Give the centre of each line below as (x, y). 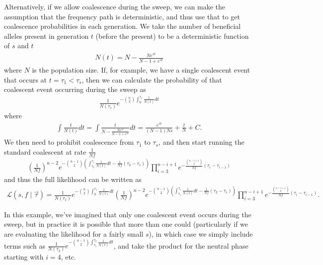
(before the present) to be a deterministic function (172, 36)
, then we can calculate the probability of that (152, 79)
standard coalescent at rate (45, 151)
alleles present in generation (46, 36)
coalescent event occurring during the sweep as (75, 89)
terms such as (25, 245)
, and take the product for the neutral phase (181, 245)
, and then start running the (201, 142)
